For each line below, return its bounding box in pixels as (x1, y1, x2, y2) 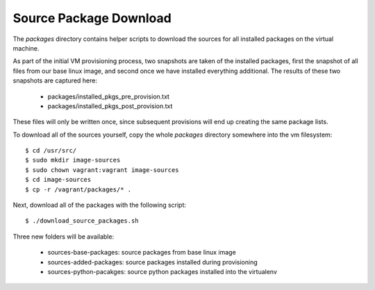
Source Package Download (12, 10, 172, 26)
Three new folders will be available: (12, 232, 115, 241)
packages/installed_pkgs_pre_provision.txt (47, 92, 170, 101)
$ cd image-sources (25, 176, 92, 184)
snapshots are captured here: (12, 76, 97, 85)
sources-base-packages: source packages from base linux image (47, 248, 236, 257)
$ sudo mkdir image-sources (25, 156, 121, 164)
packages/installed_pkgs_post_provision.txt (47, 101, 173, 110)
